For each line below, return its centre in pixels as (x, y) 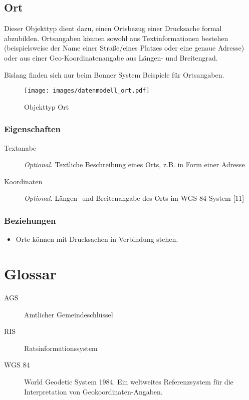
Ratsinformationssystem (61, 348)
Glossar (30, 274)
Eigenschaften (33, 129)
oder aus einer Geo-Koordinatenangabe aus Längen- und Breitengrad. (111, 57)
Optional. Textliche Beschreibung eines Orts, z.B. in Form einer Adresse (135, 164)
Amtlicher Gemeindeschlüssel (69, 314)
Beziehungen (30, 220)
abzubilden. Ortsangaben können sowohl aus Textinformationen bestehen (116, 38)
